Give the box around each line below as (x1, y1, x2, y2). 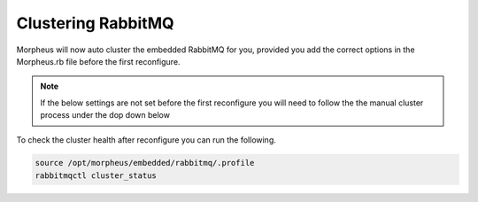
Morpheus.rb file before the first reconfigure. (16, 56, 181, 66)
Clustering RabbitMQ (16, 13, 174, 33)
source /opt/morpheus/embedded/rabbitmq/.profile (35, 158, 255, 168)
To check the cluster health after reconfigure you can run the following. (16, 134, 276, 145)
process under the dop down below (40, 110, 170, 120)
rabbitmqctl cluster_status (35, 170, 157, 181)
